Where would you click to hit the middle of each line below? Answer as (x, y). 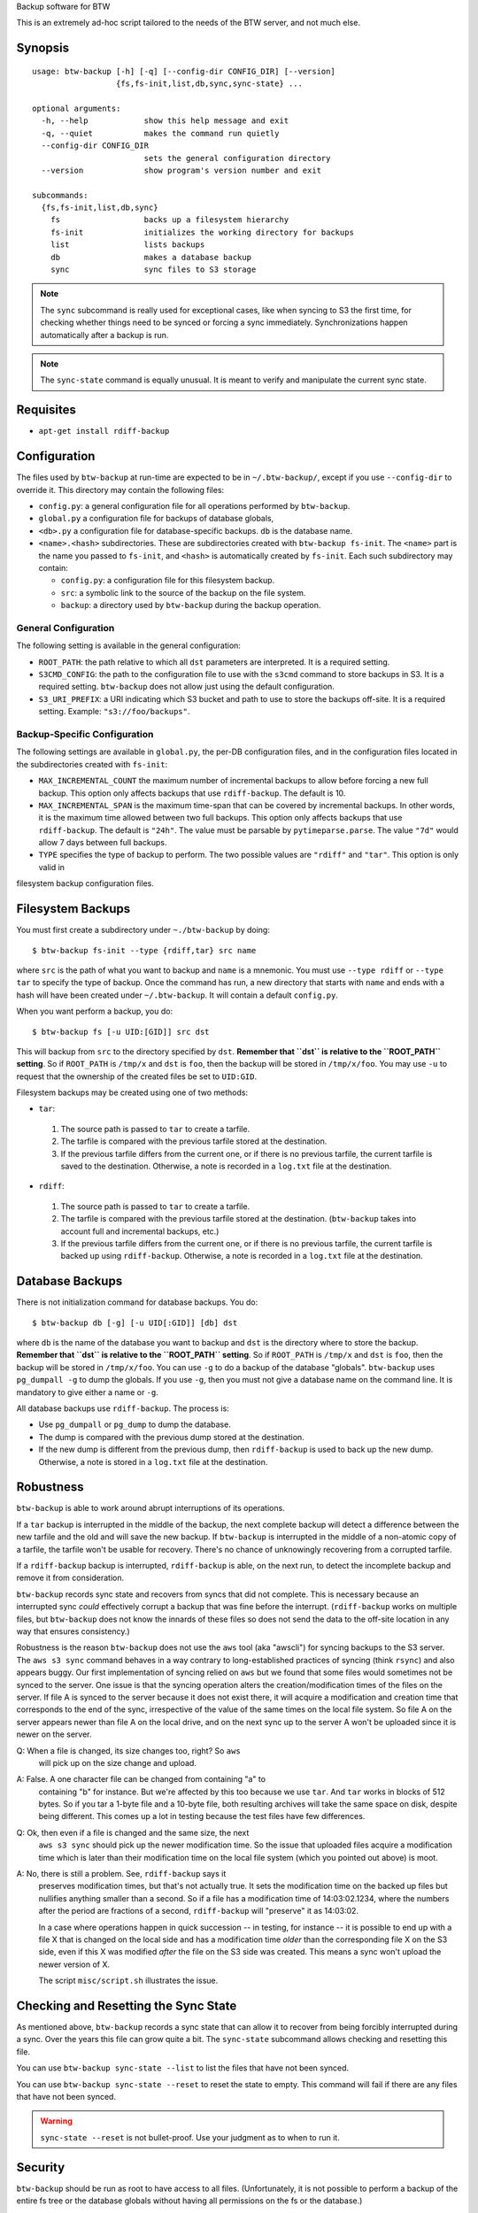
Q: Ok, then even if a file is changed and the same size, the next (133, 1832)
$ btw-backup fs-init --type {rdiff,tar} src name (144, 950)
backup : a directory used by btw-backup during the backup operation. (191, 605)
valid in (52, 867)
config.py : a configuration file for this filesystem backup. (168, 581)
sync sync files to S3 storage (153, 270)
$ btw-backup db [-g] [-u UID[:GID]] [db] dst (135, 1322)
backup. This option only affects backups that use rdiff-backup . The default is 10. (192, 793)
